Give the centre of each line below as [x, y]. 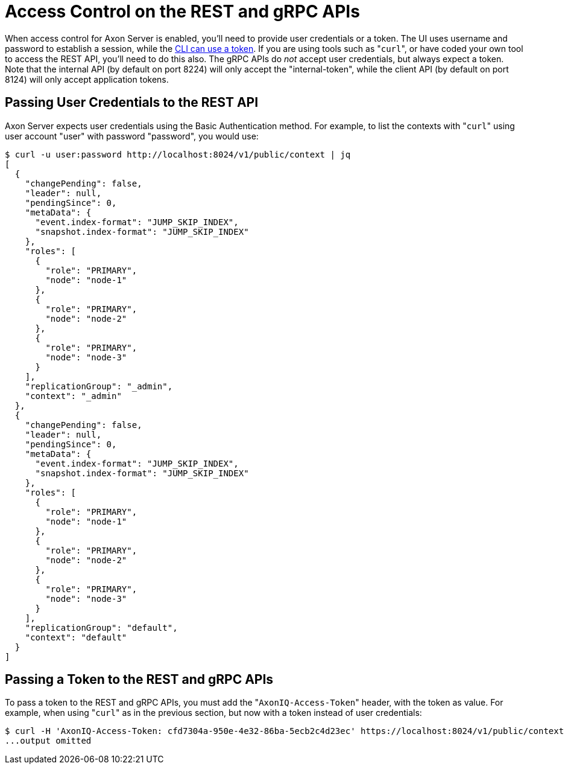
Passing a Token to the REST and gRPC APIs [139, 680]
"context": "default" [76, 637]
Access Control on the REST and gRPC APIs [182, 11]
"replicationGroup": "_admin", [99, 386]
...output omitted [48, 741]
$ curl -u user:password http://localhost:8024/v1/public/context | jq [178, 154]
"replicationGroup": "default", [101, 627]
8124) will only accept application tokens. [87, 79]
